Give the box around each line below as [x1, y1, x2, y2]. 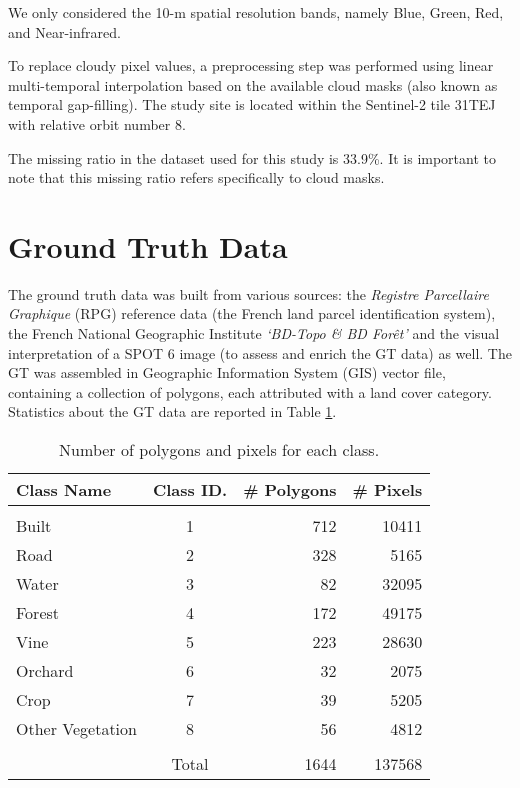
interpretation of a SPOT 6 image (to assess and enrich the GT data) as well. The [8, 342, 512, 363]
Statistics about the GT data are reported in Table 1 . [8, 401, 337, 422]
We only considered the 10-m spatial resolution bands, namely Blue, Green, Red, [8, 2, 504, 22]
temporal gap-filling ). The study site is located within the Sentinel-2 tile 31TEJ [8, 94, 496, 115]
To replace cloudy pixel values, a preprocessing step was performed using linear [8, 55, 494, 76]
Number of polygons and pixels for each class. [59, 438, 380, 462]
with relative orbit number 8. [8, 113, 186, 134]
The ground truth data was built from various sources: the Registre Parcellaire [8, 283, 489, 304]
